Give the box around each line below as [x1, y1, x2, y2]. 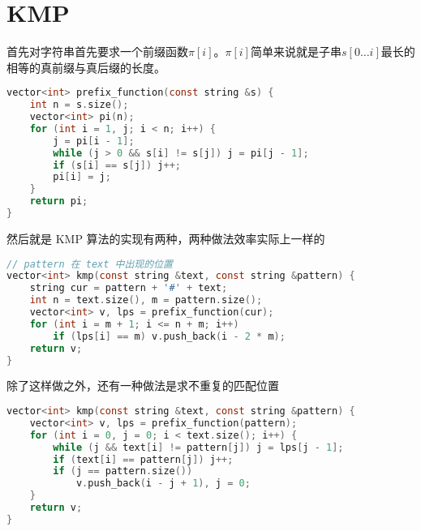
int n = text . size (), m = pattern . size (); [29, 294, 263, 306]
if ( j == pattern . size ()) [53, 465, 193, 477]
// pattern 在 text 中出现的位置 [6, 258, 173, 270]
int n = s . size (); [29, 99, 129, 111]
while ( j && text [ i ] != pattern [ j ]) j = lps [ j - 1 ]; [53, 441, 344, 453]
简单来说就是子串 [250, 43, 342, 60]
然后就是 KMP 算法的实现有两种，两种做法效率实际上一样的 [6, 229, 325, 246]
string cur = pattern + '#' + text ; [29, 282, 228, 294]
